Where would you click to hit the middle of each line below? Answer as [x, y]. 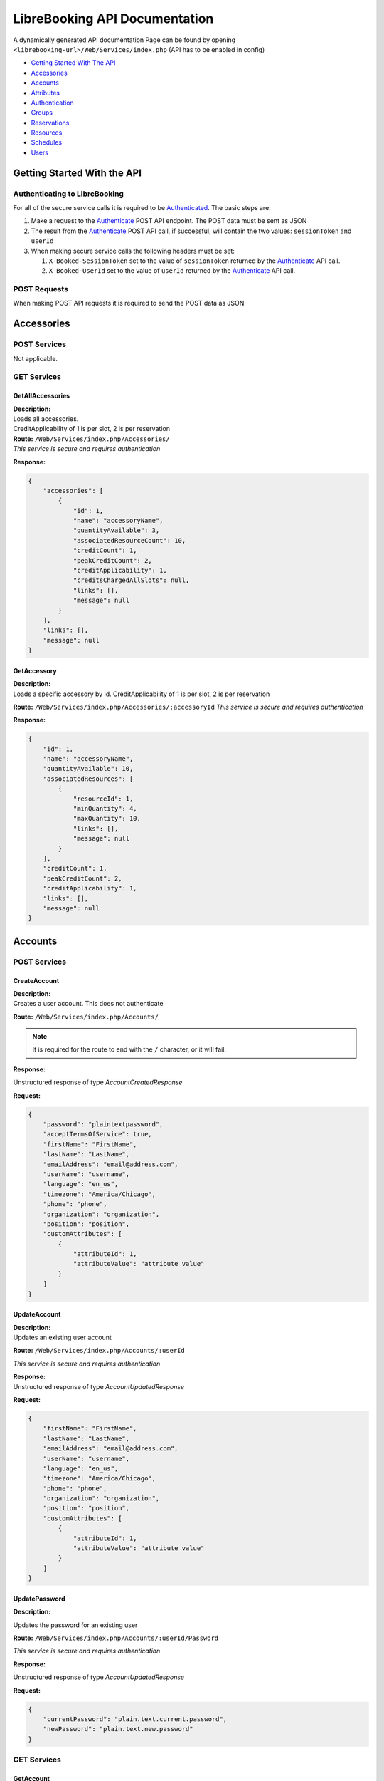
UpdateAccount [37, 1314]
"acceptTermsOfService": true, [97, 1134]
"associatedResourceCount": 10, [129, 540]
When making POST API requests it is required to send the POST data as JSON [129, 303]
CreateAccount [36, 980]
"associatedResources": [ [88, 779]
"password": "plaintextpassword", [103, 1125]
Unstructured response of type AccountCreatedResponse [98, 1082]
